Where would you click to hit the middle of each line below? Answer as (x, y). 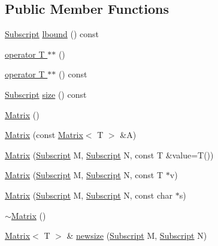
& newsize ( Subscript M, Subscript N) (137, 235)
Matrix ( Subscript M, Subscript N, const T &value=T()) (109, 154)
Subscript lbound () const (52, 34)
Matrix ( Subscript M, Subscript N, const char (89, 195)
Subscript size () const (46, 94)
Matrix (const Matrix (44, 135)
